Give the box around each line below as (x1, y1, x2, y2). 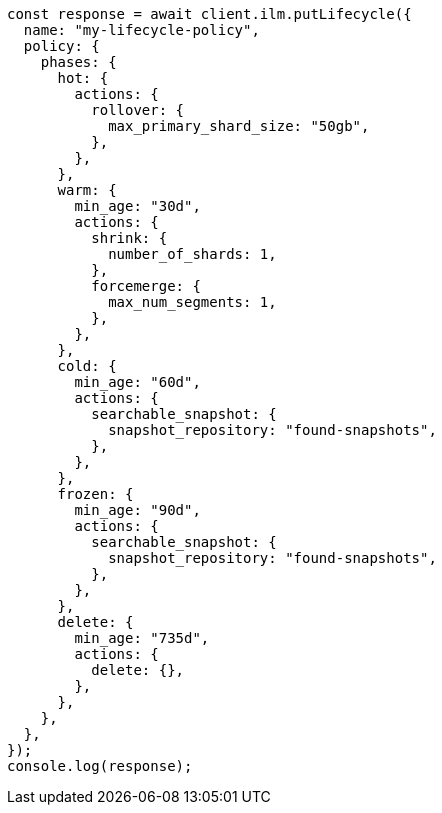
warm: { (57, 182, 117, 198)
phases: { (40, 54, 117, 70)
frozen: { (57, 486, 134, 502)
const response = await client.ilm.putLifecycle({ (7, 6, 412, 22)
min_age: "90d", (74, 502, 201, 518)
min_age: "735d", (74, 630, 210, 646)
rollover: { (91, 102, 185, 118)
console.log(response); (7, 758, 193, 774)
